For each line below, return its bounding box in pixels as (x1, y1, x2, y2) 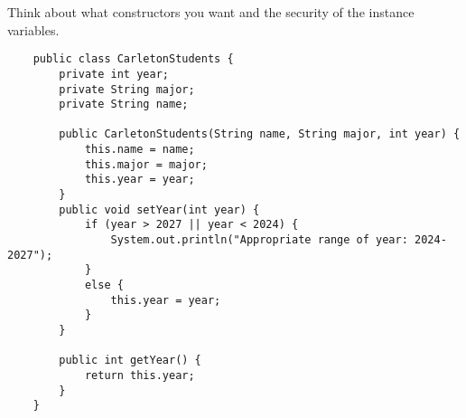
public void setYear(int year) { (59, 203, 260, 216)
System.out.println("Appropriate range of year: (110, 233, 408, 247)
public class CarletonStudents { (33, 52, 234, 66)
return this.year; (84, 368, 195, 382)
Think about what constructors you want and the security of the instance (7, 3, 415, 21)
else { (84, 279, 124, 292)
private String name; (59, 98, 189, 111)
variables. (7, 20, 60, 39)
